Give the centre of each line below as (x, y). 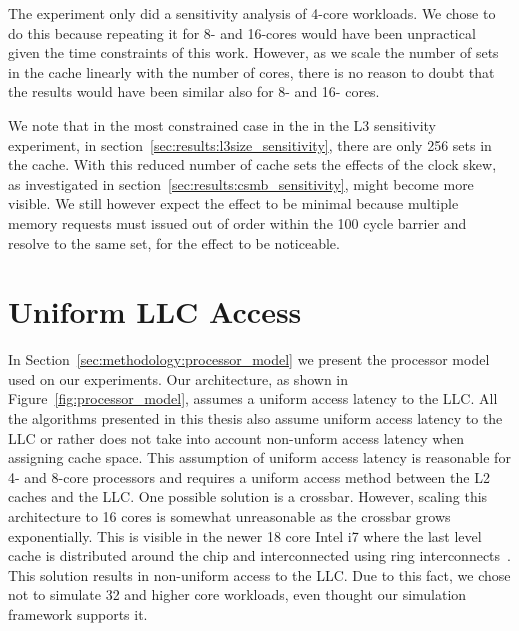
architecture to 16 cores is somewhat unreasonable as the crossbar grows (229, 516)
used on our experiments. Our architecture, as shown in (178, 378)
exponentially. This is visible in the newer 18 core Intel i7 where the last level (245, 535)
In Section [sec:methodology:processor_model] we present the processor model (249, 359)
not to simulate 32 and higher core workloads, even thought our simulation (237, 594)
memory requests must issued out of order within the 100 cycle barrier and (237, 222)
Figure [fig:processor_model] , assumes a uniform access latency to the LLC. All (253, 398)
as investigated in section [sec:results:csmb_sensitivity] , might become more (241, 183)
